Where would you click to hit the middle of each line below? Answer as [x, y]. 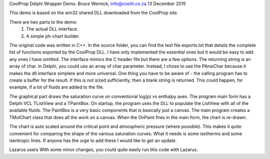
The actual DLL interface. [52, 29]
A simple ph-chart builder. [53, 36]
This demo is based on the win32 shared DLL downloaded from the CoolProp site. [94, 13]
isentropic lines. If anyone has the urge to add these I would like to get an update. [93, 140]
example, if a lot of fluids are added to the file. [57, 87]
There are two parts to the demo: [43, 22]
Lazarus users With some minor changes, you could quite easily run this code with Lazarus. [103, 149]
